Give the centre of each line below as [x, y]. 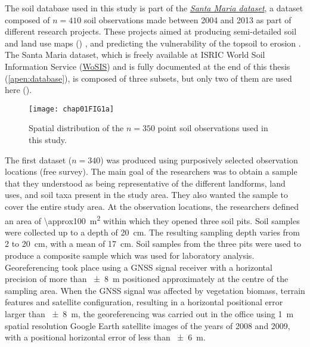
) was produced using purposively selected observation [199, 159]
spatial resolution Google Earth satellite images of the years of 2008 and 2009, [148, 325]
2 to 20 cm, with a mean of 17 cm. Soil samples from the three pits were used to [153, 244]
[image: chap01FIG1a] [72, 109]
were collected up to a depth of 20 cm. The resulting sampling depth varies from [153, 232]
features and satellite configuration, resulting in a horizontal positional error [144, 302]
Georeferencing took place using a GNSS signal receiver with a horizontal [139, 267]
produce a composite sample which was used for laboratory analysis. [130, 255]
